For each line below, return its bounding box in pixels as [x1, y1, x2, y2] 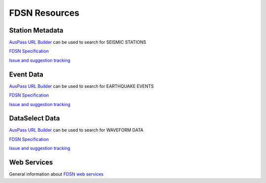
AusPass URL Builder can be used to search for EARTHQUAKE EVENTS [9, 83, 154, 89]
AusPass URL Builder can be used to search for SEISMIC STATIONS [9, 39, 146, 45]
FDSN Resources [9, 7, 80, 18]
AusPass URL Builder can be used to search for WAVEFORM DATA [9, 127, 144, 133]
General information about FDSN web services [9, 171, 103, 177]
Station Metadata [9, 26, 64, 35]
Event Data [9, 70, 44, 78]
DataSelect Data [9, 114, 60, 123]
